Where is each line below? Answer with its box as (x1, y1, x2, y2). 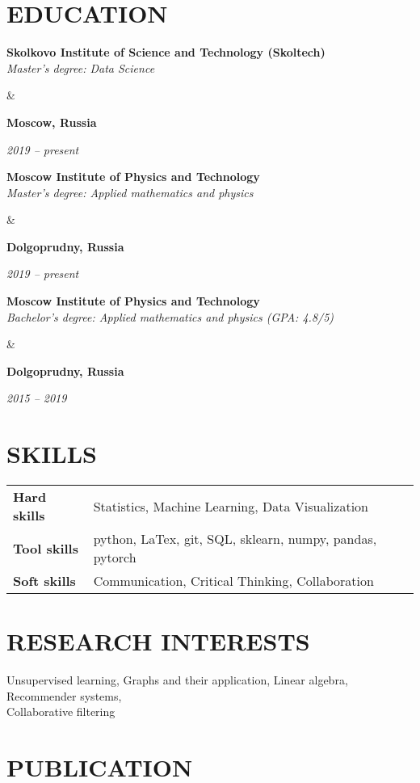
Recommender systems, (6, 687, 122, 704)
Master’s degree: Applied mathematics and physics (6, 183, 254, 200)
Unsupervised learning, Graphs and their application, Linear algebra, (6, 671, 348, 688)
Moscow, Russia (6, 113, 97, 130)
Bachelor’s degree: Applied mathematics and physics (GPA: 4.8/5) (6, 308, 334, 325)
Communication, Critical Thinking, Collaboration (93, 571, 374, 591)
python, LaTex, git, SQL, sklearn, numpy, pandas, (93, 529, 377, 549)
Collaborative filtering (6, 703, 115, 720)
